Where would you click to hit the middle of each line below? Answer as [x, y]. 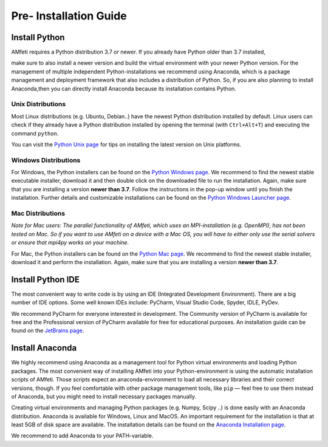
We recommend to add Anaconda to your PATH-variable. [82, 436]
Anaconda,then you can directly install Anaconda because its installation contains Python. [124, 89]
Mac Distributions [38, 214]
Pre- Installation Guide [69, 16]
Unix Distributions [39, 104]
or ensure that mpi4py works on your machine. [70, 242]
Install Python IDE [46, 279]
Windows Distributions [46, 160]
